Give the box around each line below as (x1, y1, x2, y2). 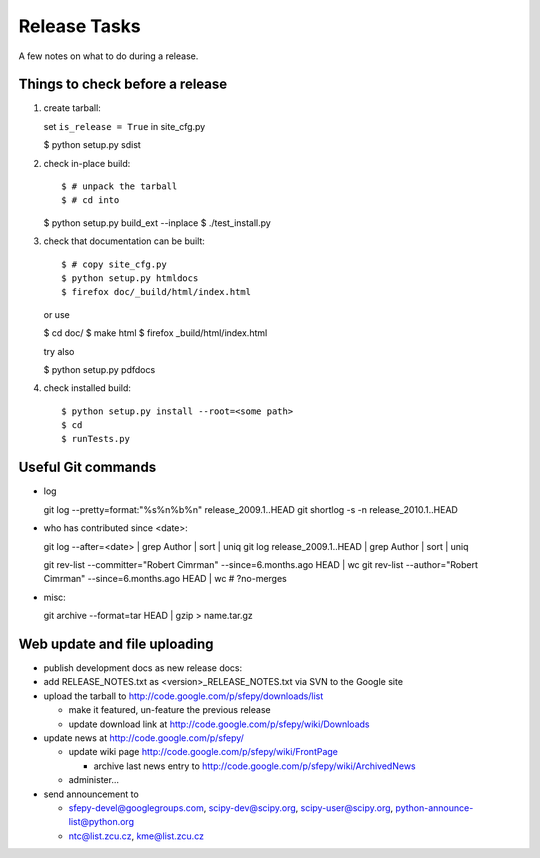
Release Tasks (18, 15, 142, 37)
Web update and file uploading (18, 635, 214, 652)
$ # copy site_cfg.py (61, 258, 167, 270)
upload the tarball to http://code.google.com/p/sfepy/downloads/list (43, 690, 324, 702)
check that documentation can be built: (43, 235, 205, 247)
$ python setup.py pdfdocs (43, 363, 156, 375)
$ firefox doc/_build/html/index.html (61, 286, 252, 298)
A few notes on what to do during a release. (18, 50, 199, 62)
